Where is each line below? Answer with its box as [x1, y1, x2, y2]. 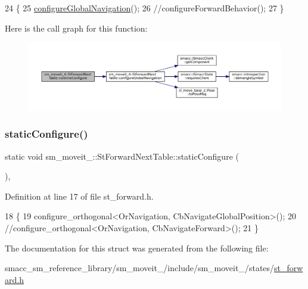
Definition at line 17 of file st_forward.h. [5, 189, 154, 202]
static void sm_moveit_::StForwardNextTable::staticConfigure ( [5, 150, 239, 162]
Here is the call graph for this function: [5, 21, 148, 34]
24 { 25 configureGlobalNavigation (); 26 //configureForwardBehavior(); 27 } [5, 2, 284, 14]
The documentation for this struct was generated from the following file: [5, 241, 269, 254]
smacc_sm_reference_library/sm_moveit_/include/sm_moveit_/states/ [5, 262, 275, 274]
